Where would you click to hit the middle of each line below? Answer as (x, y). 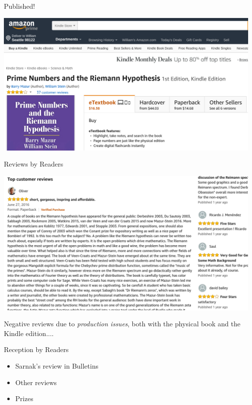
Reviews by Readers (34, 164)
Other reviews (36, 382)
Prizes (24, 398)
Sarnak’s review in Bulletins (57, 365)
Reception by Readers (36, 349)
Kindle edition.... (29, 333)
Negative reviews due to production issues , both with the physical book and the (122, 324)
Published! (20, 6)
